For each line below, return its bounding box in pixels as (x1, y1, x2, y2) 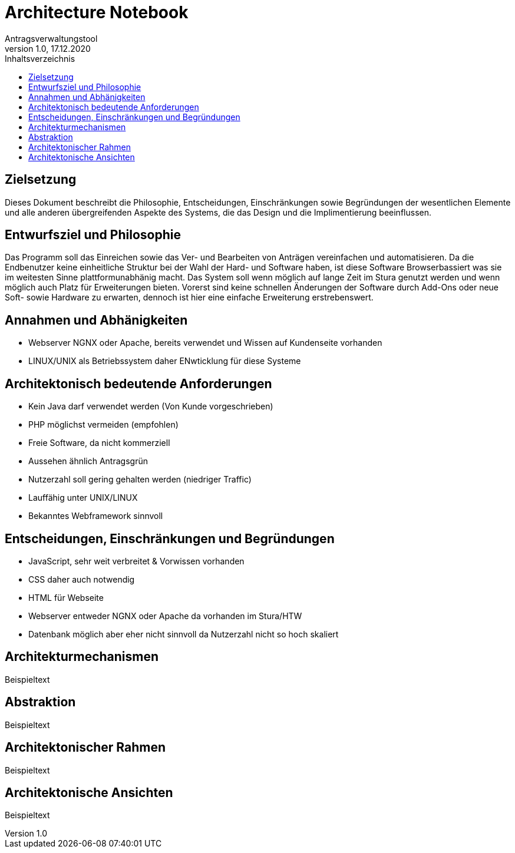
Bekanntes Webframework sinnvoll (28, 511, 163, 521)
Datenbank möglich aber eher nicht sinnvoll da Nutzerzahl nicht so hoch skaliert (28, 629, 339, 639)
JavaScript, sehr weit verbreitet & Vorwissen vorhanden (28, 556, 245, 566)
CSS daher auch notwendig (28, 574, 135, 584)
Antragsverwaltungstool (5, 33, 98, 44)
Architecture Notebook (5, 2, 189, 22)
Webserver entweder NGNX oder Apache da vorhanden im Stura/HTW (28, 610, 302, 621)
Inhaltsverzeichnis (5, 53, 75, 64)
